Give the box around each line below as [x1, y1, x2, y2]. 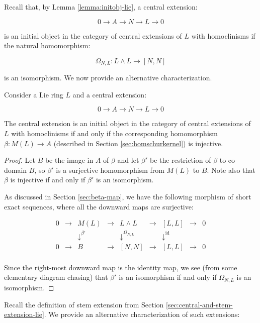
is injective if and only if [10, 174, 85, 185]
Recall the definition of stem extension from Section [4, 299, 164, 309]
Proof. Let [4, 155, 35, 165]
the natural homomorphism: [4, 40, 91, 51]
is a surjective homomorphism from [56, 164, 164, 175]
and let [117, 155, 139, 165]
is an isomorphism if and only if [119, 272, 217, 282]
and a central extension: [72, 89, 147, 99]
